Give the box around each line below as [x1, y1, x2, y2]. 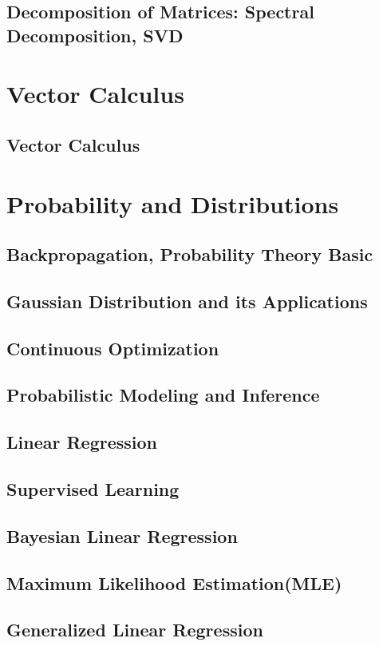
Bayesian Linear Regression [6, 523, 238, 548]
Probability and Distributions [6, 187, 339, 220]
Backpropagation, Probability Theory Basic [6, 242, 373, 267]
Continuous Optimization [6, 335, 219, 360]
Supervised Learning [6, 477, 180, 501]
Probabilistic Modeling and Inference [6, 382, 320, 407]
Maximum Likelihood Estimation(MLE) [6, 570, 342, 595]
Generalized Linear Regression [6, 617, 263, 642]
